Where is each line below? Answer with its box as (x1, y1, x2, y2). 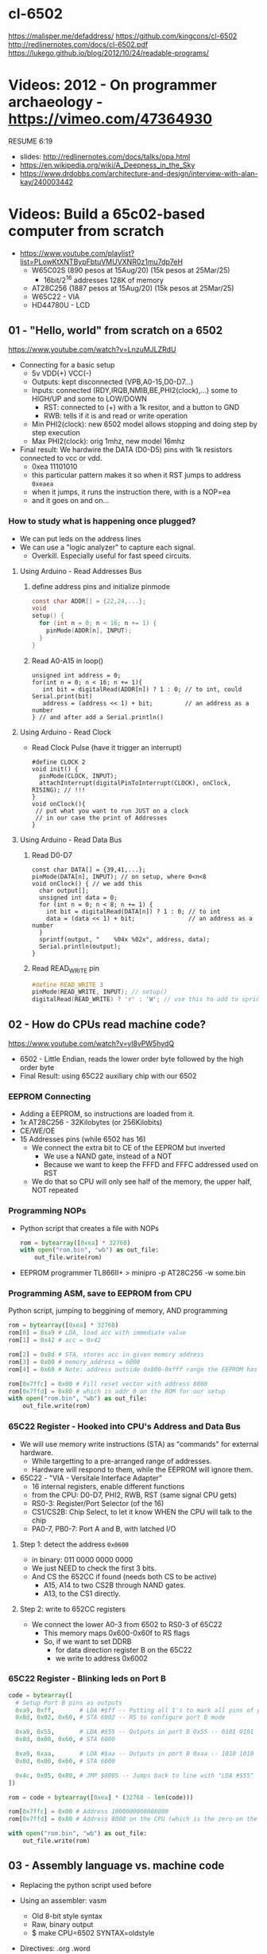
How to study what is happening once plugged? (8, 516, 196, 527)
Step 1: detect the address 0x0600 (19, 1539, 130, 1549)
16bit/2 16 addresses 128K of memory (43, 273, 164, 285)
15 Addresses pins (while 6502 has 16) (19, 1134, 146, 1144)
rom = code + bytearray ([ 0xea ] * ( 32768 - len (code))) (8, 1793, 194, 1802)
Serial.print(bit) (31, 692, 93, 700)
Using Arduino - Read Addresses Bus (19, 566, 142, 576)
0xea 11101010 (31, 462, 78, 471)
